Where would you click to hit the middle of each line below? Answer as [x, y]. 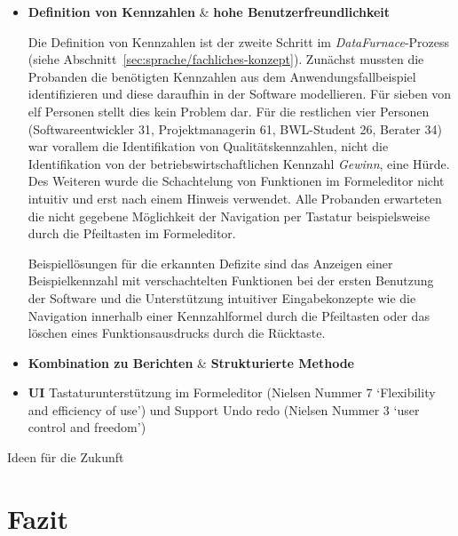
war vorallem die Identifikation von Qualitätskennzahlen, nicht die [208, 146]
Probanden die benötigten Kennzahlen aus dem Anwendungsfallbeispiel [222, 76]
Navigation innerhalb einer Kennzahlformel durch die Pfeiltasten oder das [229, 315]
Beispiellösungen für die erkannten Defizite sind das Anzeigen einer [210, 263]
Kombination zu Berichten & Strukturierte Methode [191, 362]
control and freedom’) [87, 427]
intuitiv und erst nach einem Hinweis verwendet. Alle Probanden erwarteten [235, 198]
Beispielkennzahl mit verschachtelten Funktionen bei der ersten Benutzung [231, 280]
